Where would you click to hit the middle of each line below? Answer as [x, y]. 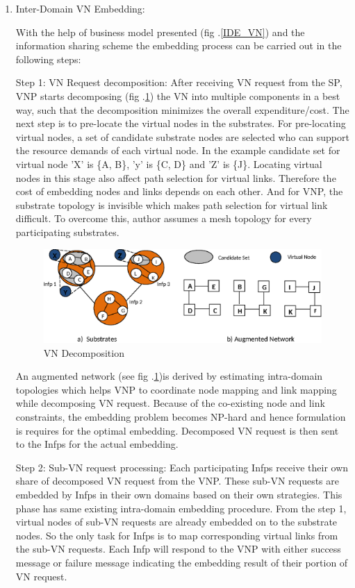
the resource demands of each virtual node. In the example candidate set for [178, 150]
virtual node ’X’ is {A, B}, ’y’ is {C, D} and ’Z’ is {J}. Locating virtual [169, 163]
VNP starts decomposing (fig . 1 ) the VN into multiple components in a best [178, 95]
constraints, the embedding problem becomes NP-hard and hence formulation [181, 417]
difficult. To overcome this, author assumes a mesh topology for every [164, 218]
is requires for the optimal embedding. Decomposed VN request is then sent [177, 430]
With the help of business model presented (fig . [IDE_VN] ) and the [160, 32]
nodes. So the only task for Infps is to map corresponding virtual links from [177, 535]
